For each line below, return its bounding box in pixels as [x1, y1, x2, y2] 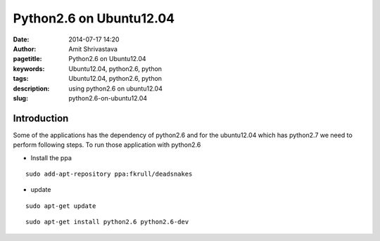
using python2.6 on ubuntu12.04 [68, 84, 163, 93]
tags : [13, 74, 29, 83]
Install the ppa [30, 153, 72, 162]
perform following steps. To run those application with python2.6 [13, 141, 201, 149]
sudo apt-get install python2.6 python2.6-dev [25, 218, 189, 226]
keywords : [13, 64, 45, 73]
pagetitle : [13, 55, 42, 63]
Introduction [13, 112, 69, 124]
